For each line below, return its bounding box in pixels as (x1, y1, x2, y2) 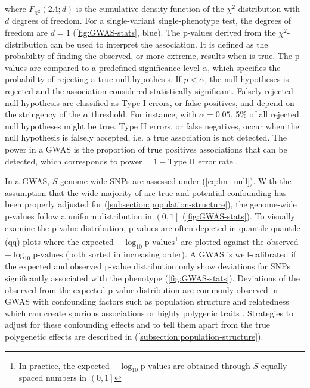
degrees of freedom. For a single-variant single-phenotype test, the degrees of (11, 14, 292, 27)
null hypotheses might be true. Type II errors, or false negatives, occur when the (5, 119, 299, 132)
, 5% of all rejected (230, 108, 299, 120)
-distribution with (235, 2, 300, 14)
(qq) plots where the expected (5, 235, 114, 247)
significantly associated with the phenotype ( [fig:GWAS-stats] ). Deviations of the (5, 271, 300, 284)
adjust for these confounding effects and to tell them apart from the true (5, 318, 270, 331)
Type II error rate (168, 157, 233, 166)
